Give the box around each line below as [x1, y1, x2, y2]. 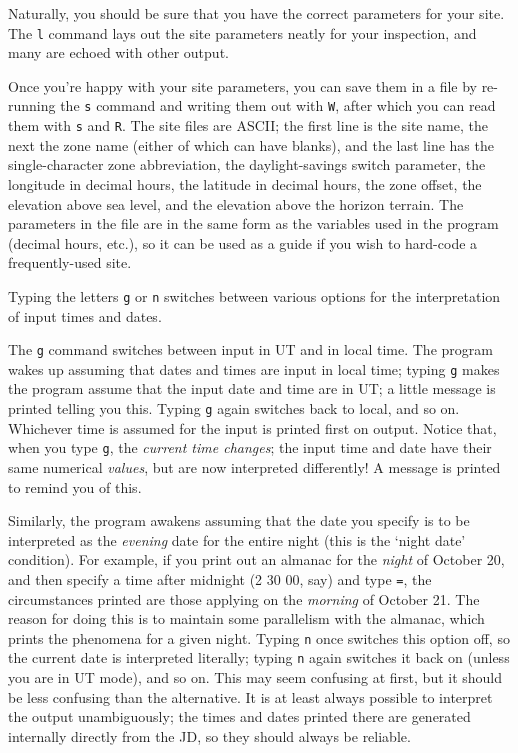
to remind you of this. [8, 476, 142, 497]
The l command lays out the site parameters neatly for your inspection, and [8, 22, 477, 43]
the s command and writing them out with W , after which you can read [60, 95, 496, 116]
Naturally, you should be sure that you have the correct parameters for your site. [8, 3, 505, 23]
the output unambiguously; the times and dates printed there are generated [8, 706, 471, 727]
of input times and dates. [8, 305, 162, 326]
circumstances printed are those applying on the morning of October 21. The [8, 588, 480, 609]
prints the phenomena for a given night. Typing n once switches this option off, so [8, 627, 510, 648]
